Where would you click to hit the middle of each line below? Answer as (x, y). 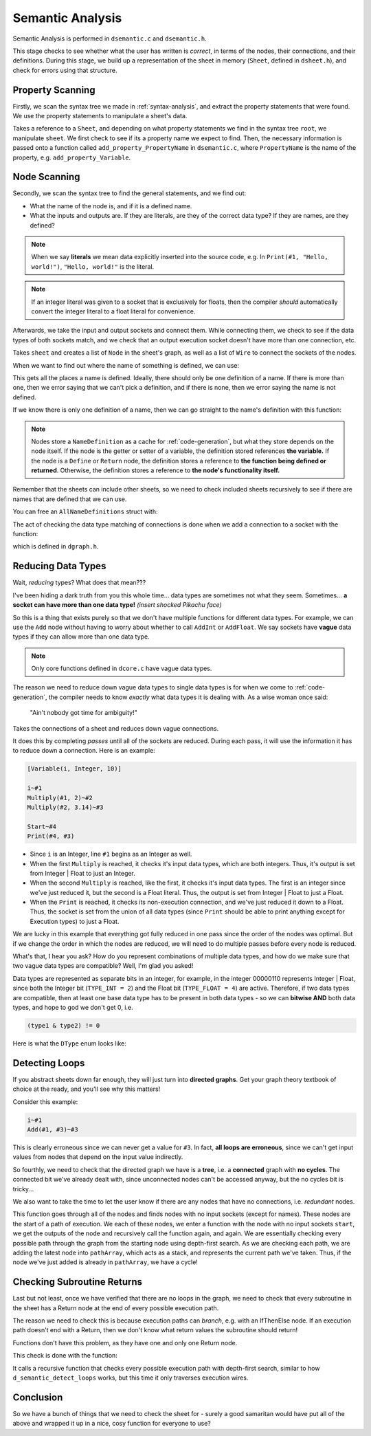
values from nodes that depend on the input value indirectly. (98, 1157)
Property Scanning (54, 90)
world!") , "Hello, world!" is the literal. (93, 266)
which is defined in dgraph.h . (56, 546)
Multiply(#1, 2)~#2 (60, 798)
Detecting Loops (49, 1063)
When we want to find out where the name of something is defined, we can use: (126, 365)
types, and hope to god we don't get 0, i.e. (73, 1007)
